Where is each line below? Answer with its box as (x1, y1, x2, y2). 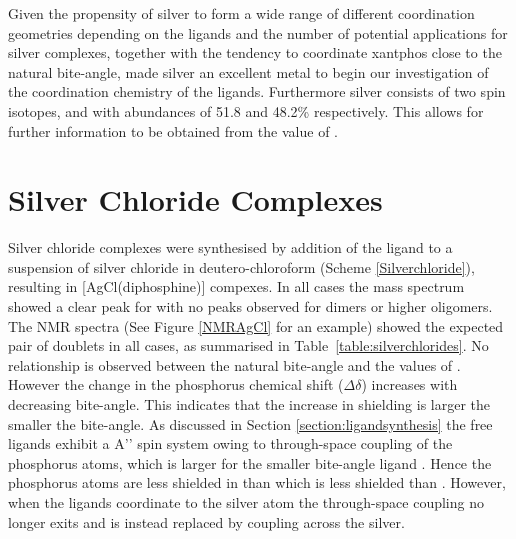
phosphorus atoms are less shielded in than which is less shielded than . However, (8, 472, 506, 493)
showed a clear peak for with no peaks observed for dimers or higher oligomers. (8, 296, 493, 317)
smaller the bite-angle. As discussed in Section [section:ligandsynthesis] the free (8, 413, 493, 434)
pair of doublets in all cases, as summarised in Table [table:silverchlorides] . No (8, 335, 489, 356)
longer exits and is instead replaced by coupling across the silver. (8, 511, 405, 532)
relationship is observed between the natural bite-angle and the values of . (8, 354, 461, 375)
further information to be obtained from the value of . (8, 120, 338, 141)
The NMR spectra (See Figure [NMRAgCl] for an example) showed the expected (8, 315, 504, 336)
